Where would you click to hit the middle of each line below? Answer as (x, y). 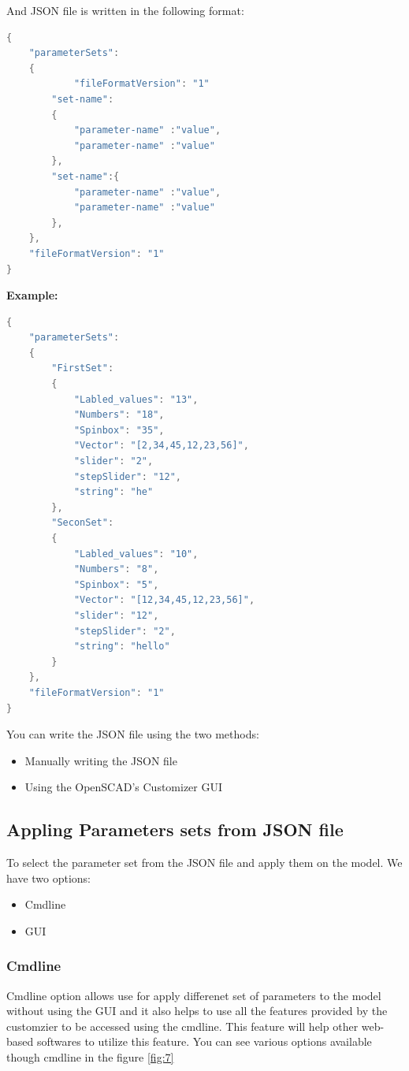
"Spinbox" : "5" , (116, 584)
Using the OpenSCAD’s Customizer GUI (124, 787)
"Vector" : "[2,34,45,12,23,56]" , (161, 446)
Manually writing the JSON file (101, 760)
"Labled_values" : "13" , (136, 399)
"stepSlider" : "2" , (125, 631)
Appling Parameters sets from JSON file (175, 829)
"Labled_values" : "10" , (136, 554)
